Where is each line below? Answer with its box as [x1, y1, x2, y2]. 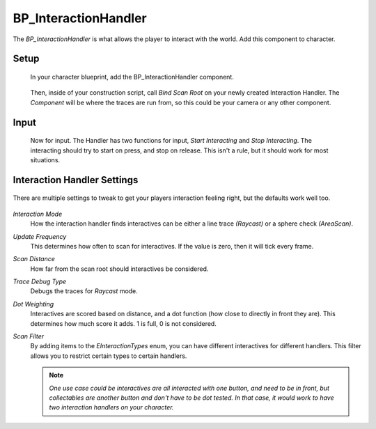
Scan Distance [13, 255, 56, 263]
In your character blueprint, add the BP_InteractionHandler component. [30, 72, 235, 81]
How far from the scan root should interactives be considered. [30, 265, 209, 273]
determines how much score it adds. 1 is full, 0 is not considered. [30, 319, 217, 327]
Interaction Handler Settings [13, 174, 139, 186]
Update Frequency [13, 232, 67, 240]
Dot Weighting [13, 299, 54, 308]
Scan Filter [13, 332, 45, 341]
